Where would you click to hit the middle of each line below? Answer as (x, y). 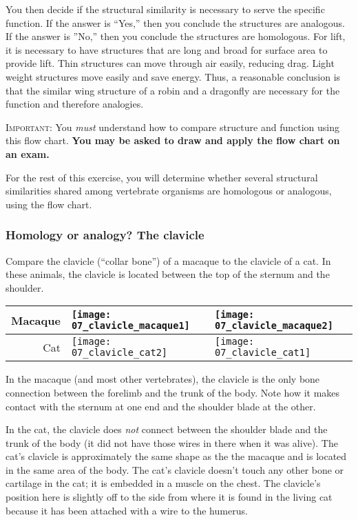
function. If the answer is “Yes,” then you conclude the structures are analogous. (175, 22)
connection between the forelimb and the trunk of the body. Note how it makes (173, 392)
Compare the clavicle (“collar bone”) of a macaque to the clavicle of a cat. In (168, 260)
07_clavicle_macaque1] (130, 326)
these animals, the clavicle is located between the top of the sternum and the (168, 274)
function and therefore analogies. (75, 104)
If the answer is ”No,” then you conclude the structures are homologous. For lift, (176, 36)
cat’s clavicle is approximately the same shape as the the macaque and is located (176, 456)
